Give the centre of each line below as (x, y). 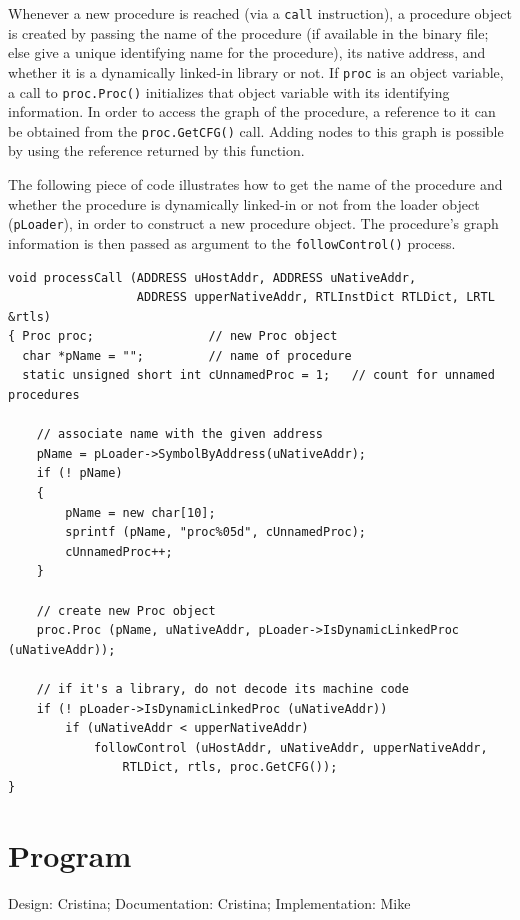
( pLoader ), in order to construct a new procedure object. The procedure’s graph (253, 223)
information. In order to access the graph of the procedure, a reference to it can (252, 111)
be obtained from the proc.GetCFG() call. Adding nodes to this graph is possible (256, 130)
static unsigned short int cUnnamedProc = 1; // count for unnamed (258, 375)
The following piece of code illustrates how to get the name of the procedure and (255, 184)
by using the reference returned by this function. (156, 150)
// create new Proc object (126, 610)
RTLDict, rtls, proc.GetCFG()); (230, 767)
